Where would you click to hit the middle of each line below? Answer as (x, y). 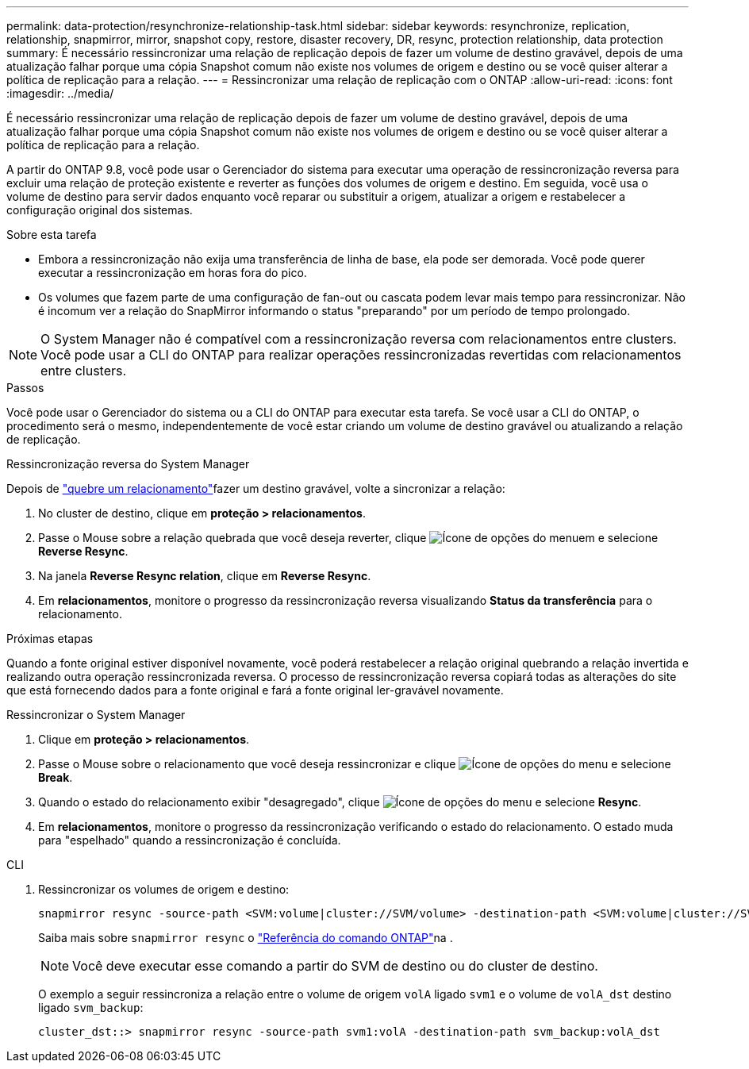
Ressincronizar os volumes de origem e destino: (164, 889)
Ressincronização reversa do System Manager (128, 464)
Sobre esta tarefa (52, 235)
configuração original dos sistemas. (100, 210)
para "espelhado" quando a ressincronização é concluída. (190, 840)
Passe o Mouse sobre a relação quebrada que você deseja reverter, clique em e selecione (348, 538)
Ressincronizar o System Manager (96, 715)
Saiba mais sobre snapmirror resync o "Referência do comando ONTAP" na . (246, 938)
